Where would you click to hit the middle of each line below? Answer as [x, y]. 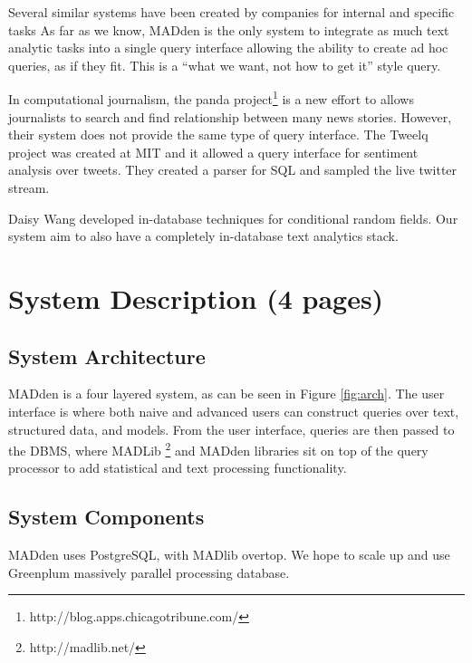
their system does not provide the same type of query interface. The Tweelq [218, 135]
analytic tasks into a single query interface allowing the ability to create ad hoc [228, 48]
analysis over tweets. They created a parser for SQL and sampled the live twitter [233, 170]
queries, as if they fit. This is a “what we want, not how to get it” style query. [225, 65]
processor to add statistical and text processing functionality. [178, 468]
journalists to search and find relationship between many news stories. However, [230, 116]
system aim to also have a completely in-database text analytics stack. [203, 236]
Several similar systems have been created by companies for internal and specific [231, 12]
